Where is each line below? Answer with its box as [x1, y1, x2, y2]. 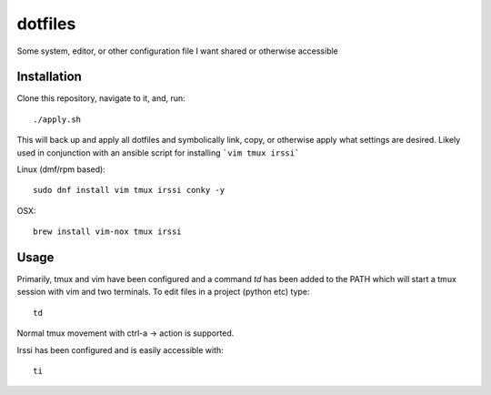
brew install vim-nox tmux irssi [33, 227, 182, 237]
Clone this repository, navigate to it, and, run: [16, 93, 185, 104]
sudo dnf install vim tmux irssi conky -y [33, 185, 225, 196]
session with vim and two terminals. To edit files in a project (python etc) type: [16, 287, 310, 298]
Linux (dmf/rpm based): [16, 164, 106, 175]
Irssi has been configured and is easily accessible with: [16, 344, 225, 355]
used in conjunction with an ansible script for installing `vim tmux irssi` [16, 147, 300, 158]
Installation [16, 69, 82, 85]
